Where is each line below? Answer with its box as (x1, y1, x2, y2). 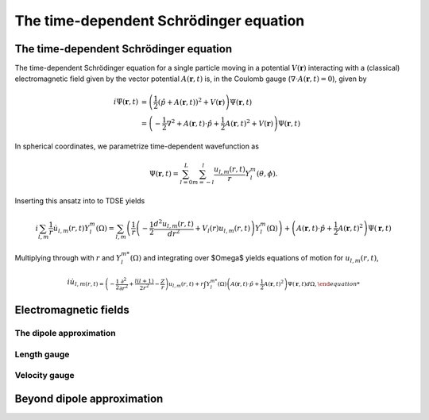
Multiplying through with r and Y (14, 253, 122, 263)
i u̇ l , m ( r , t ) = (67, 277, 105, 288)
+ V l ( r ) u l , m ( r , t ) (195, 223, 250, 234)
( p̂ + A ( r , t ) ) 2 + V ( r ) (157, 96, 226, 106)
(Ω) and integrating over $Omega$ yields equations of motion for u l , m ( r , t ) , (129, 253, 379, 264)
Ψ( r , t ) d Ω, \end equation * (287, 280, 361, 288)
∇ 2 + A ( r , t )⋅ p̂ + (166, 118, 220, 128)
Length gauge (14, 349, 70, 360)
